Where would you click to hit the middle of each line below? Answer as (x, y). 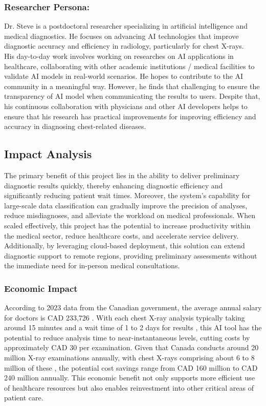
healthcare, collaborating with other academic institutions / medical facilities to (129, 66)
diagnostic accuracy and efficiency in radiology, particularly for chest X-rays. (124, 46)
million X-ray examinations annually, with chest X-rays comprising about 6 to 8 (129, 358)
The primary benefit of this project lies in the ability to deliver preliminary (122, 175)
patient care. (24, 398)
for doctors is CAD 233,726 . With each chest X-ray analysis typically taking (125, 317)
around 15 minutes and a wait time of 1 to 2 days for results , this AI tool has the (133, 327)
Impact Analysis (48, 154)
